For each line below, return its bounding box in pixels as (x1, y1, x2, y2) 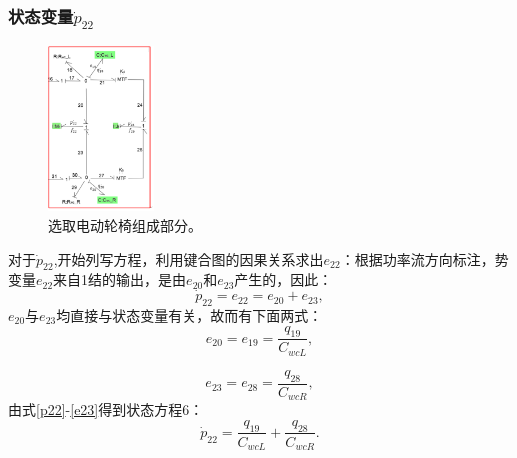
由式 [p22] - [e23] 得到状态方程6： (8, 399, 204, 420)
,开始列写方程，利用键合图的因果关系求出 (53, 248, 324, 269)
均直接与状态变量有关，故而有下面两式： (56, 304, 323, 325)
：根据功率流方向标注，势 (340, 248, 509, 269)
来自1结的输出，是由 (53, 269, 187, 290)
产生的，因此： (234, 269, 333, 290)
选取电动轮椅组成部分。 (48, 214, 202, 235)
